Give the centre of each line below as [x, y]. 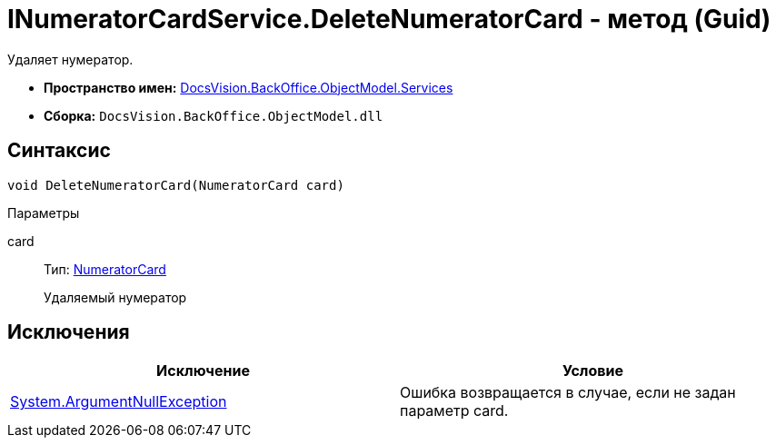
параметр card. [454, 411]
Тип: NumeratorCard [105, 269]
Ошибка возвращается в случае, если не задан [568, 393]
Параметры [44, 213]
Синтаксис [59, 151]
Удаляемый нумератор [115, 297]
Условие [593, 371]
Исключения [69, 332]
